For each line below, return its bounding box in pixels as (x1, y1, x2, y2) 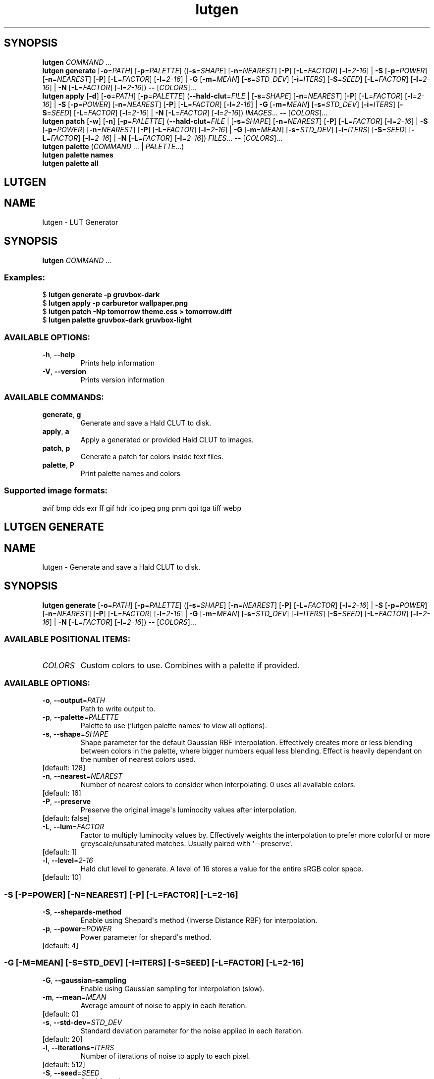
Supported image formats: (4, 486, 108, 496)
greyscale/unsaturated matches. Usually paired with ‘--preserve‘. (80, 839, 293, 848)
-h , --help (42, 350, 75, 359)
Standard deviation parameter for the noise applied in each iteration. (80, 1026, 303, 1035)
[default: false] (42, 814, 90, 823)
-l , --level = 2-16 (42, 856, 93, 865)
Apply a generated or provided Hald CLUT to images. (80, 435, 254, 444)
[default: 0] (42, 1009, 79, 1018)
